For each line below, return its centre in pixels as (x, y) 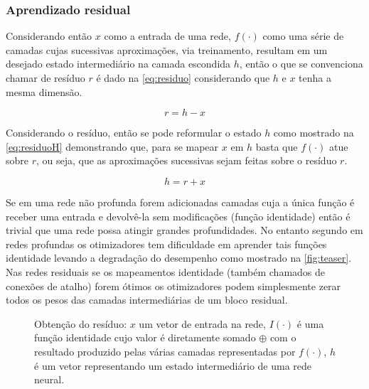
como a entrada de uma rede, (167, 36)
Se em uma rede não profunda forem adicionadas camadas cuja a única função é (180, 202)
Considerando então (49, 36)
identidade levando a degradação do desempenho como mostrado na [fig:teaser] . (179, 258)
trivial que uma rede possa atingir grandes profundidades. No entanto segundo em (184, 230)
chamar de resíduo (46, 78)
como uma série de (303, 36)
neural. (49, 379)
